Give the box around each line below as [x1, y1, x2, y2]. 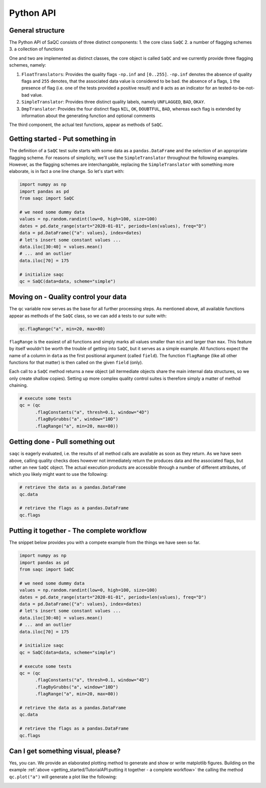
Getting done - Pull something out [9, 438, 115, 446]
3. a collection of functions [9, 46, 64, 52]
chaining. [9, 382, 28, 388]
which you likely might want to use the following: [9, 471, 108, 477]
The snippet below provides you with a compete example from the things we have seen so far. [9, 539, 200, 545]
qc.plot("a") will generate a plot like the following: [9, 774, 117, 780]
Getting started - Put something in [9, 135, 116, 143]
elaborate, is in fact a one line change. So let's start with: [9, 168, 125, 174]
